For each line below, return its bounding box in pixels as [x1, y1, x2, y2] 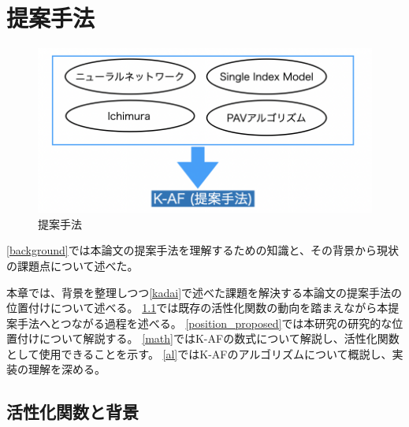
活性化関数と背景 [6, 399, 139, 424]
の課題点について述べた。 [6, 257, 139, 273]
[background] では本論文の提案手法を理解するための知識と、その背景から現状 [6, 242, 400, 258]
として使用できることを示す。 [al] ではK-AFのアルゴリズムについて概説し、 [6, 345, 392, 362]
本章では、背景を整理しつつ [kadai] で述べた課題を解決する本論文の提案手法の [6, 284, 403, 300]
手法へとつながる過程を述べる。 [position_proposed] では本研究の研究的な [17, 314, 392, 331]
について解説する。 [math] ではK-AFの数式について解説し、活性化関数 [39, 330, 400, 347]
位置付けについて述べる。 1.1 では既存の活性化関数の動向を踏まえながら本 [6, 299, 389, 316]
